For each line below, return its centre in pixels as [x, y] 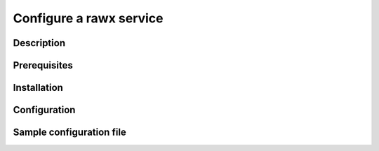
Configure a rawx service [88, 18]
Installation [38, 88]
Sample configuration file [69, 132]
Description [39, 43]
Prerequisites [43, 65]
